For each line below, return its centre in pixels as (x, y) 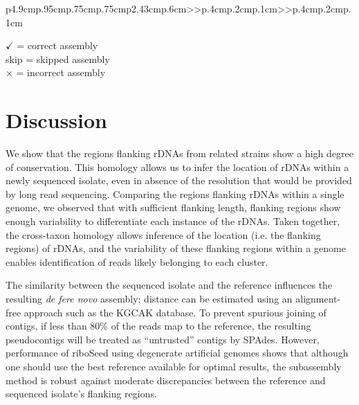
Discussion (56, 120)
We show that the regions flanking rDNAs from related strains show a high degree (179, 153)
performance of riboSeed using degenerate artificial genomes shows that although (177, 353)
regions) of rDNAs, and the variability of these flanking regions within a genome (176, 248)
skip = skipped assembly (58, 58)
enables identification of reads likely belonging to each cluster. (137, 261)
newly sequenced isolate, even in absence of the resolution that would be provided (179, 180)
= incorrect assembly (61, 72)
